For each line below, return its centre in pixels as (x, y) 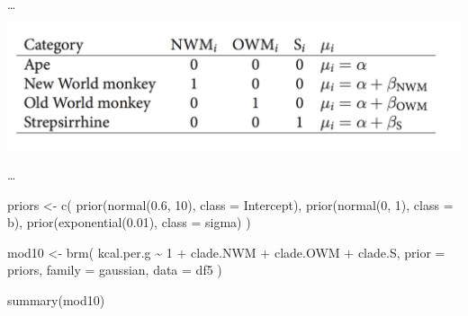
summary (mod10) (56, 299)
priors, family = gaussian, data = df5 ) (115, 270)
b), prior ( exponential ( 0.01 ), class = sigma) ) (129, 222)
